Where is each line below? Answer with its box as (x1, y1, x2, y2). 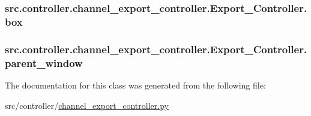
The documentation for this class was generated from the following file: (5, 78, 266, 91)
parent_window (5, 55, 83, 70)
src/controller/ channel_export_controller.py (5, 99, 169, 111)
